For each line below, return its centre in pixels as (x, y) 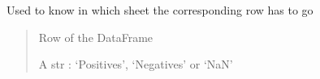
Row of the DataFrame (96, 37)
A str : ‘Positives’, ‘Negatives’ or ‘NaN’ (136, 64)
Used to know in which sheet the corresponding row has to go (160, 10)
